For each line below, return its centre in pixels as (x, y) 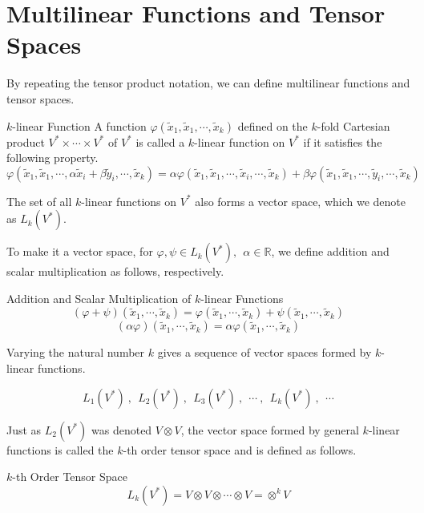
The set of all (39, 201)
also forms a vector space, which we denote (301, 201)
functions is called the (60, 449)
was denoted (122, 429)
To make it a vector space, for (80, 251)
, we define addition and (330, 251)
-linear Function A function (79, 125)
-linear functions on (129, 201)
